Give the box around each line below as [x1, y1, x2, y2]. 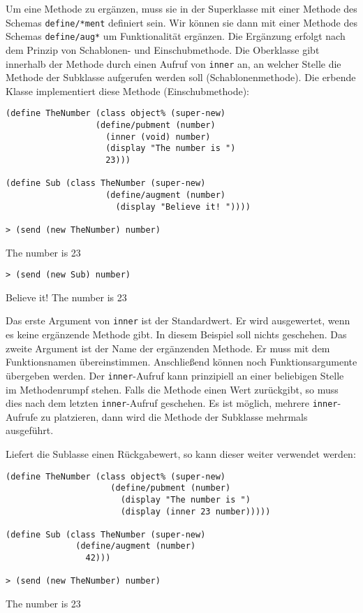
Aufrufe [6, 409, 38, 424]
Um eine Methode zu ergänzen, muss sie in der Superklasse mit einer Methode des [6, 1, 357, 15]
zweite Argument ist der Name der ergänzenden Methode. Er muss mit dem [6, 340, 330, 355]
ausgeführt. [6, 423, 54, 438]
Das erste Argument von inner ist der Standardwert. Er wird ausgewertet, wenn [6, 313, 350, 328]
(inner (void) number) [105, 131, 211, 142]
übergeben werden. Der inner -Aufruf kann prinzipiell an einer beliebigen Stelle [6, 368, 344, 382]
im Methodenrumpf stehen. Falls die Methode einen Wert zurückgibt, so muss [6, 382, 339, 396]
